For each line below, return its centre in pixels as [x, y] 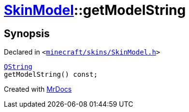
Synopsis [27, 33]
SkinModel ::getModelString [95, 10]
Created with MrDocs [38, 89]
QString [18, 67]
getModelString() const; [51, 75]
